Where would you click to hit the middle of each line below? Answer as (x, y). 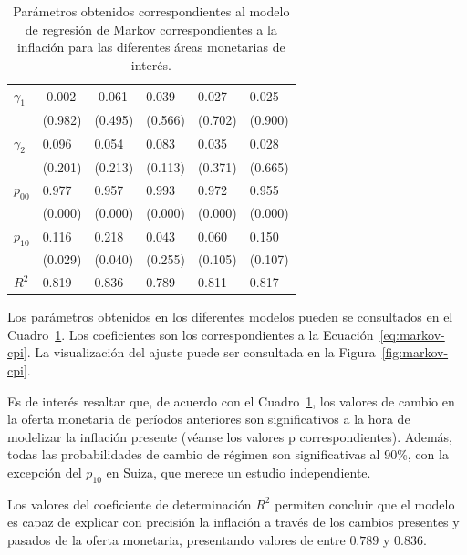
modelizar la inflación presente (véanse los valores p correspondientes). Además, (230, 436)
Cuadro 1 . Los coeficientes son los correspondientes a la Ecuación (191, 334)
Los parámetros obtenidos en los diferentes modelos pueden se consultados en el (230, 317)
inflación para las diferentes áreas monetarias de (151, 47)
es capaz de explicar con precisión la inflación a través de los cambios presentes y (233, 522)
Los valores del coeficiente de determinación (130, 504)
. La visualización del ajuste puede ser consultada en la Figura (201, 352)
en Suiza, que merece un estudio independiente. (239, 473)
